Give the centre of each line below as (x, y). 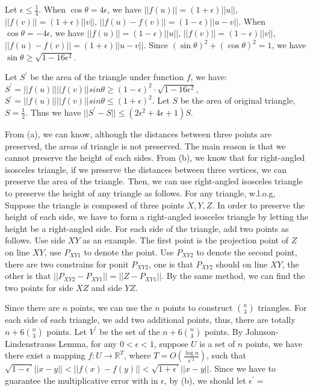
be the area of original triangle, (238, 100)
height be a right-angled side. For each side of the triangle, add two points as (147, 228)
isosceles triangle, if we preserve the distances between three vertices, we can (146, 169)
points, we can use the (111, 308)
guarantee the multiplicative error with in (82, 380)
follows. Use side (35, 240)
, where (138, 355)
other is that (28, 276)
